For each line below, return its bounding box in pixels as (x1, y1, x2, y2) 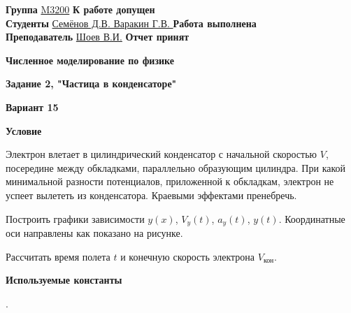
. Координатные (278, 211, 345, 226)
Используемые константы (6, 272, 122, 287)
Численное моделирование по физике (6, 52, 175, 67)
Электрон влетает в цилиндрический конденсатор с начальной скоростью (6, 147, 317, 161)
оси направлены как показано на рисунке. (6, 225, 183, 240)
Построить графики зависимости (6, 211, 145, 226)
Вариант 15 (6, 99, 59, 114)
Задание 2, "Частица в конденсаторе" (6, 76, 177, 91)
